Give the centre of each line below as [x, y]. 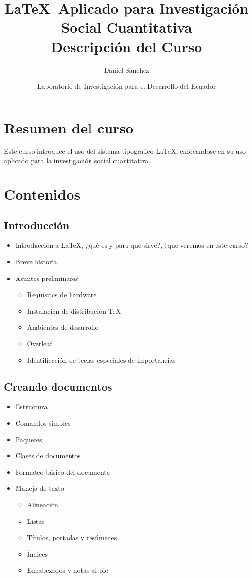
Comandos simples [43, 422]
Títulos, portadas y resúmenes [72, 537]
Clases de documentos [48, 456]
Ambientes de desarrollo [63, 327]
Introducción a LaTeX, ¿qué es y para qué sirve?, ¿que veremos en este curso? [132, 245]
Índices [37, 553]
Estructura [31, 406]
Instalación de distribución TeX [74, 310]
